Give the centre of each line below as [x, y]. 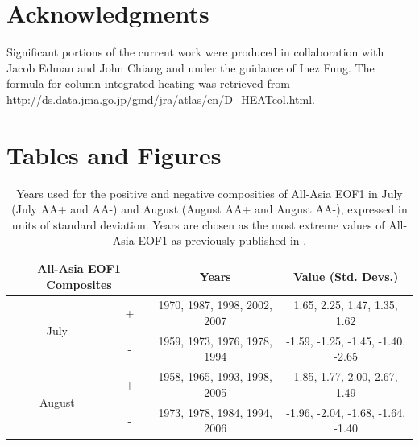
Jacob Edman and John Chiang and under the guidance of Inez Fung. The [191, 67]
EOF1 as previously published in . [222, 240]
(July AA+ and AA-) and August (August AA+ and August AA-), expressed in [209, 209]
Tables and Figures [114, 154]
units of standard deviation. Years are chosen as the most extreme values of [198, 224]
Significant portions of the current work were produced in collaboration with [195, 52]
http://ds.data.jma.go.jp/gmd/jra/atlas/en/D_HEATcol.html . [161, 99]
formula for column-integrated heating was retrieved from [148, 83]
